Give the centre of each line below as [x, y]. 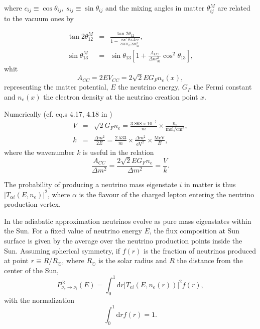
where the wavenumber [39, 152]
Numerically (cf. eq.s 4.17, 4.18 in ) [58, 113]
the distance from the [210, 260]
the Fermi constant [223, 87]
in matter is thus [210, 184]
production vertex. [32, 204]
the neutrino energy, [149, 87]
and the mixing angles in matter [155, 8]
